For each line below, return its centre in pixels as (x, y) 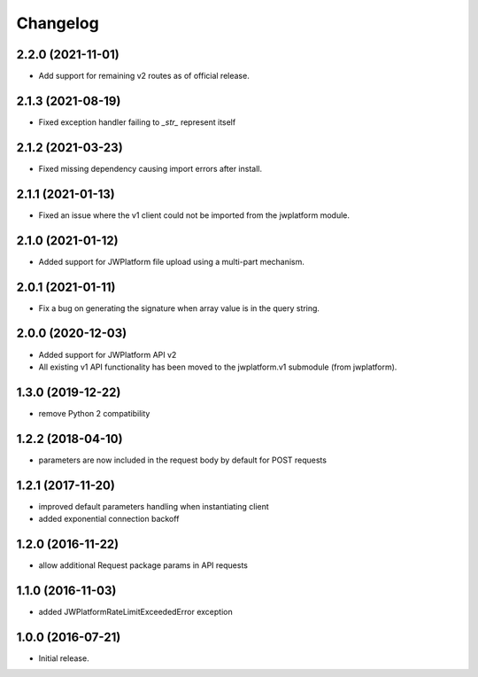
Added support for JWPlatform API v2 (108, 354)
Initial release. (64, 658)
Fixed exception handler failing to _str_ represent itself (137, 122)
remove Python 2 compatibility (94, 413)
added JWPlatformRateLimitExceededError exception (136, 611)
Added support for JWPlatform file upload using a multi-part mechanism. (172, 261)
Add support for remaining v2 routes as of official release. (144, 76)
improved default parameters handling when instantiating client (154, 506)
